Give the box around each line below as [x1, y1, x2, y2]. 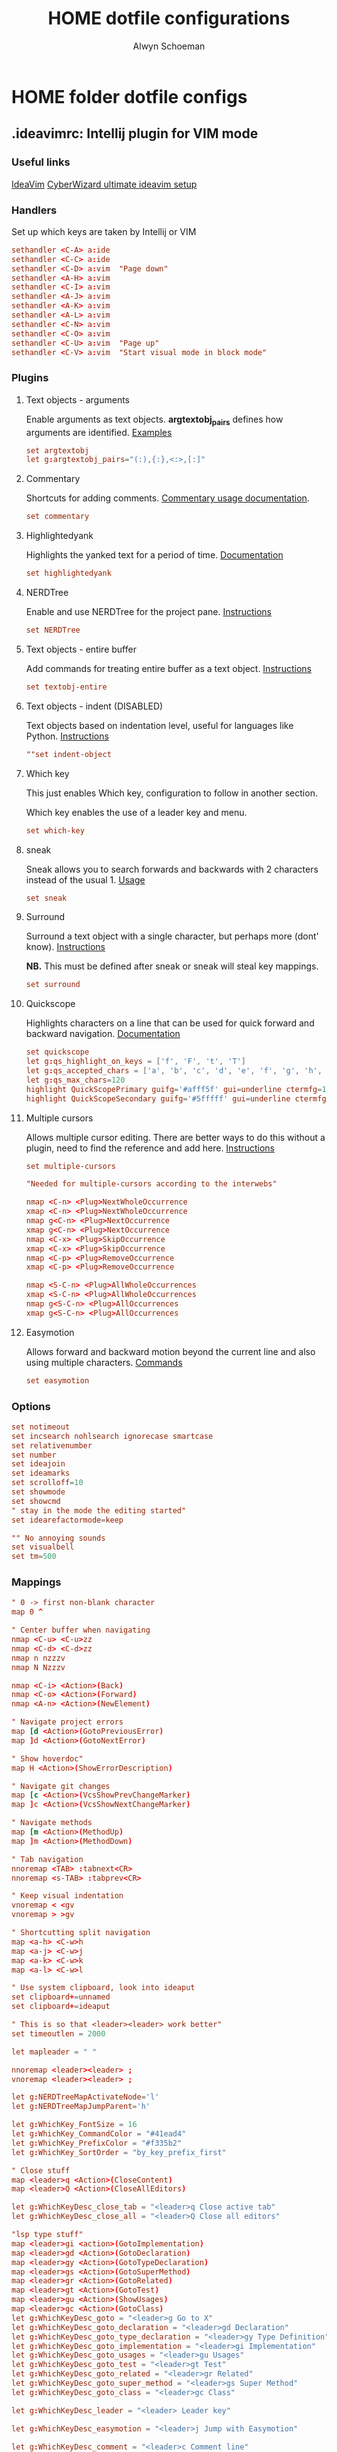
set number [11, 1450, 57, 1460]
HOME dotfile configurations [47, 7, 291, 30]
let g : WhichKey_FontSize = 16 [11, 2120, 138, 2130]
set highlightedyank [25, 568, 112, 579]
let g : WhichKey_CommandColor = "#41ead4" [11, 2129, 187, 2139]
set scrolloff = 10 [11, 1478, 84, 1488]
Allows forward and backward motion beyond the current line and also [25, 1345, 316, 1357]
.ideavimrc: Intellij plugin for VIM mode [11, 125, 259, 142]
